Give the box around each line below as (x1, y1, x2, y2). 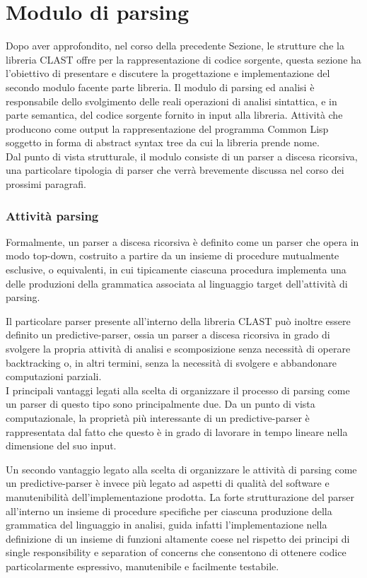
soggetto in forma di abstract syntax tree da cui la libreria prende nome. (6, 135, 320, 150)
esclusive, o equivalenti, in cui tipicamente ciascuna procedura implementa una (6, 262, 346, 277)
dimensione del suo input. (6, 438, 117, 453)
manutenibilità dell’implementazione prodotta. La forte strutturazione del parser (6, 489, 354, 504)
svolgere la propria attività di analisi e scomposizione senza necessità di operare (6, 341, 351, 356)
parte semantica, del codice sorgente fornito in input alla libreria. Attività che (6, 107, 343, 122)
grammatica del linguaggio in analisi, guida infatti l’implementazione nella (6, 517, 327, 532)
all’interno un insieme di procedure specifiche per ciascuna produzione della (6, 503, 332, 518)
